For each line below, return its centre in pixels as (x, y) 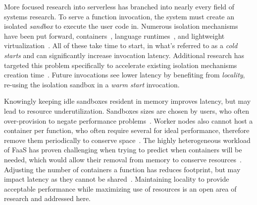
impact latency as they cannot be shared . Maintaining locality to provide (117, 179)
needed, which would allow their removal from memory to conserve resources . (123, 159)
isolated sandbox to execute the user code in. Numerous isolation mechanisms (121, 26)
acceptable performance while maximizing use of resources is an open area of (120, 188)
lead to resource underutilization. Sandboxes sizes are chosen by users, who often (127, 110)
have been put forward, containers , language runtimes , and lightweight (114, 35)
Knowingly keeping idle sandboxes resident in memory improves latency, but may (128, 101)
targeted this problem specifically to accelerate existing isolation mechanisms (121, 65)
